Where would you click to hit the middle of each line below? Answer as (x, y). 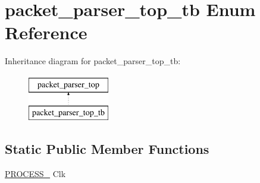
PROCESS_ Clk (35, 174)
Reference (46, 32)
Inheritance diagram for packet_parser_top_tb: (93, 61)
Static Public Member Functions (107, 149)
